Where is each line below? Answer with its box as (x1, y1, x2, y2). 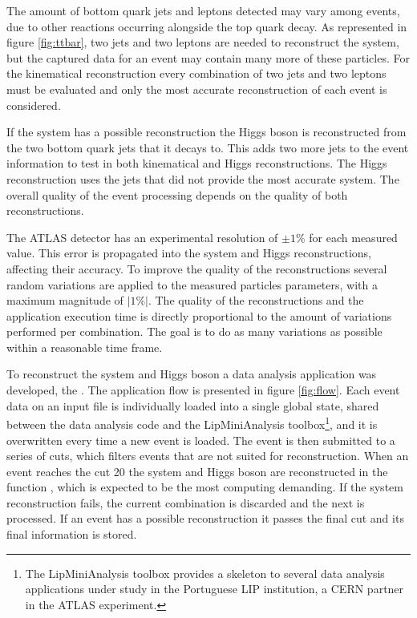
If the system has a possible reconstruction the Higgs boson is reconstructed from (6, 123, 407, 140)
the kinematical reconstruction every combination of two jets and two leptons (6, 65, 387, 82)
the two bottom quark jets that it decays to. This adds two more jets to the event (6, 139, 409, 156)
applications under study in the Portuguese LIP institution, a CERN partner (25, 580, 404, 597)
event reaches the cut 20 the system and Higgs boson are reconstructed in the (6, 462, 388, 479)
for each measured (309, 228, 398, 245)
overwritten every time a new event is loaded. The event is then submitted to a (6, 431, 395, 448)
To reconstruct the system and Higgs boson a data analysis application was (6, 366, 377, 382)
